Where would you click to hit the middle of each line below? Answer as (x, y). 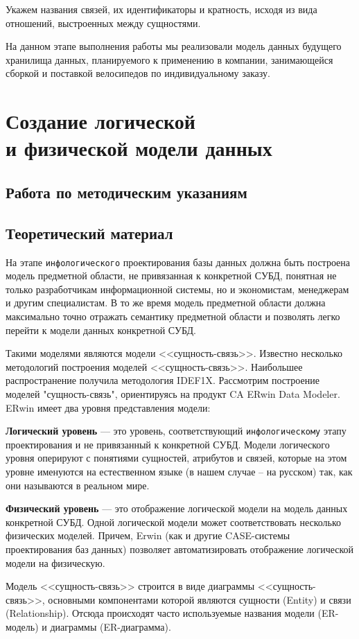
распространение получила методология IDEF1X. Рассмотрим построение (163, 380)
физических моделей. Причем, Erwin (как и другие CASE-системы (148, 535)
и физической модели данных (139, 148)
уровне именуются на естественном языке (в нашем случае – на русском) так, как (179, 471)
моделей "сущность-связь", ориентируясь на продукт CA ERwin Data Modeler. (173, 393)
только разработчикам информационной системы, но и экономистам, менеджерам (177, 289)
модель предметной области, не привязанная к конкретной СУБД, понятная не (171, 275)
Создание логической (100, 121)
